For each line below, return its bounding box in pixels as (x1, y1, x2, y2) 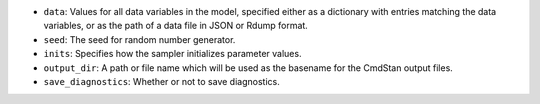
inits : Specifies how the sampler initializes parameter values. (43, 48, 302, 60)
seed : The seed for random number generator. (43, 33, 236, 45)
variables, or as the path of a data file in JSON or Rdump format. (43, 20, 309, 32)
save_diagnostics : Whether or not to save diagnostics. (43, 75, 280, 87)
